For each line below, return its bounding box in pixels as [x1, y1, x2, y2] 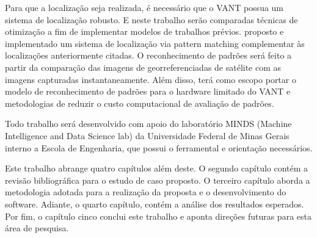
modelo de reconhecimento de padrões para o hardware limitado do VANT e [5, 85, 291, 98]
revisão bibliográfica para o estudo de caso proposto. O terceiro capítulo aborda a [5, 173, 310, 186]
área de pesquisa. [5, 222, 69, 234]
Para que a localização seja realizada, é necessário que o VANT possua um [5, 1, 284, 13]
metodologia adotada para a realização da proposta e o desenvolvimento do [5, 186, 286, 198]
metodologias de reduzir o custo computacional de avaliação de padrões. [5, 96, 274, 109]
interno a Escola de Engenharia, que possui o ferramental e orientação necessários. [5, 141, 313, 154]
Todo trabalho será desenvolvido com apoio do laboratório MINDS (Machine [5, 117, 292, 130]
